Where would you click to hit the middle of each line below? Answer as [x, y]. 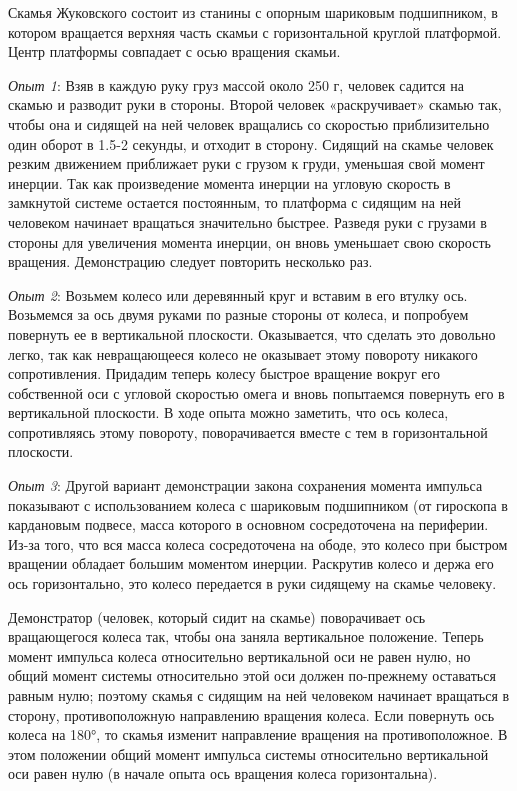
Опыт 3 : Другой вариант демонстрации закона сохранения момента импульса [245, 485]
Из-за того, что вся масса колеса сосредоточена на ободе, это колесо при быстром [258, 543]
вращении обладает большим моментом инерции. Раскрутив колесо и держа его [251, 563]
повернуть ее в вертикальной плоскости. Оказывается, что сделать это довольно [252, 333]
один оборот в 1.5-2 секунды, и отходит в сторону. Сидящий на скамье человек [251, 143]
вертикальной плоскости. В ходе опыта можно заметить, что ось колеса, [228, 412]
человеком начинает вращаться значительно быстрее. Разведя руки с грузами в [247, 221]
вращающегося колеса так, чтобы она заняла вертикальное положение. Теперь [246, 636]
